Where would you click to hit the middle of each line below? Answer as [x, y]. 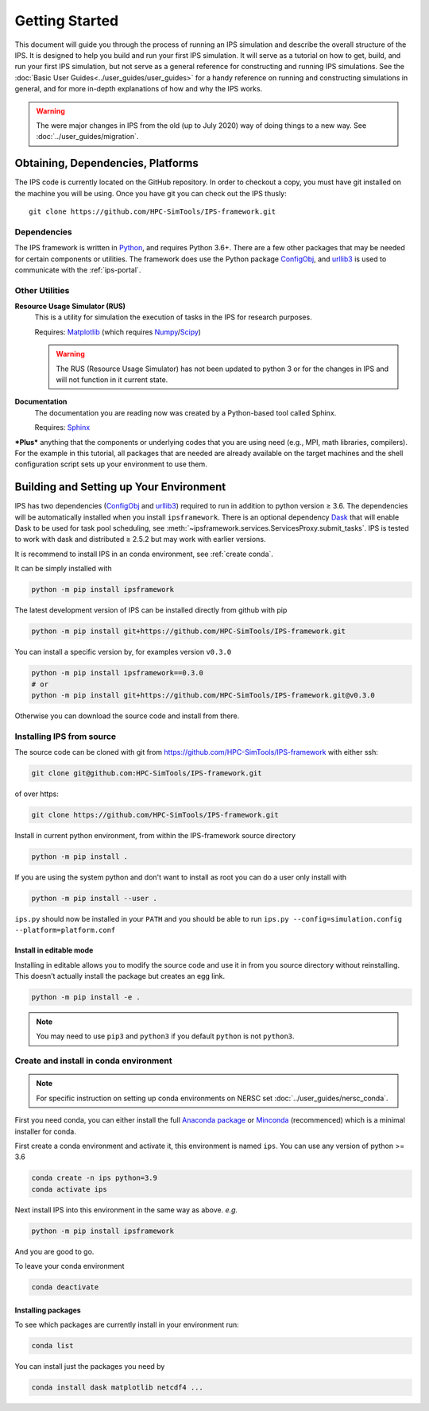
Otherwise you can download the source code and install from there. [127, 716]
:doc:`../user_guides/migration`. [87, 137]
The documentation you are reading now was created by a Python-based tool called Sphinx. [186, 412]
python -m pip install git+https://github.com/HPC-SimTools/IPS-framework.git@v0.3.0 [203, 695]
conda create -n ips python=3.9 [95, 1178]
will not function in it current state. [112, 379]
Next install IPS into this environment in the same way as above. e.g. [126, 1210]
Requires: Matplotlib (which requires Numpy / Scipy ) [118, 332]
